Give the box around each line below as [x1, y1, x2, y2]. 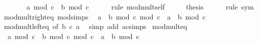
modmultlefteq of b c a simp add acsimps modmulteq [4, 21, 188, 31]
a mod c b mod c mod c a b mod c [7, 30, 139, 41]
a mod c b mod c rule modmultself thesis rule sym [26, 1, 254, 11]
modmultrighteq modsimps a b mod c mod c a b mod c [4, 11, 206, 21]
